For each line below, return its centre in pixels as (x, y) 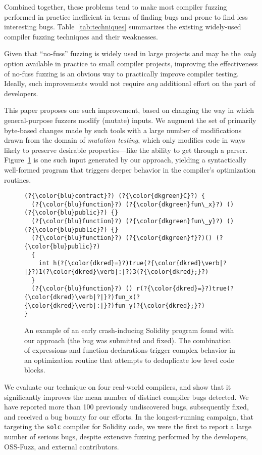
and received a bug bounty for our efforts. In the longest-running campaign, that (129, 416)
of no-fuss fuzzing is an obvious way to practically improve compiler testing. (121, 73)
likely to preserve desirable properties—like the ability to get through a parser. (126, 150)
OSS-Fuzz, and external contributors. (62, 446)
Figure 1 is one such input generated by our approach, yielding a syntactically (125, 160)
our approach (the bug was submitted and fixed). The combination (128, 340)
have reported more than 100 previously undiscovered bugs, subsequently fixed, (126, 407)
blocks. (35, 370)
